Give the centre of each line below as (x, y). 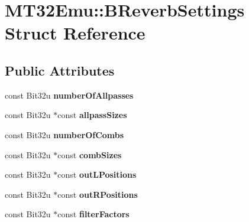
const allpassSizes (92, 115)
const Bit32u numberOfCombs (64, 134)
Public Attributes (60, 70)
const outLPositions (97, 174)
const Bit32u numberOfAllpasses (69, 95)
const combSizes (90, 154)
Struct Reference (75, 33)
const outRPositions (98, 194)
